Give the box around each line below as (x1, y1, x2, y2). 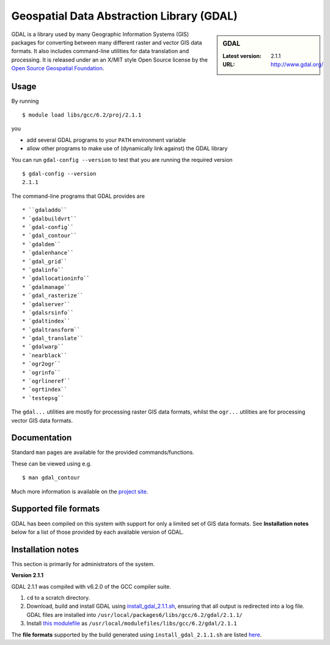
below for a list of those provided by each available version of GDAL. (11, 528, 185, 536)
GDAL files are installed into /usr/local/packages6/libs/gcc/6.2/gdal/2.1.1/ (26, 611, 243, 618)
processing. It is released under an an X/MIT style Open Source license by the (11, 56, 208, 64)
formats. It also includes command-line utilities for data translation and (11, 48, 189, 55)
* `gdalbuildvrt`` (22, 215, 78, 222)
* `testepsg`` (22, 395, 64, 401)
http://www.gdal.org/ (271, 61, 324, 68)
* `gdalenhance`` (22, 249, 74, 257)
